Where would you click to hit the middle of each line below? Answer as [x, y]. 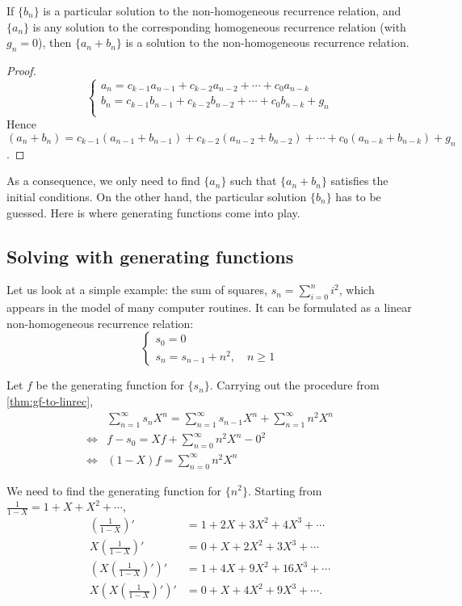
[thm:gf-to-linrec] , [50, 400]
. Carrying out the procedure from [294, 385]
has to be [358, 196]
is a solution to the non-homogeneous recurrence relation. [267, 42]
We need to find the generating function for [114, 490]
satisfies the [359, 181]
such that [254, 181]
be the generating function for [110, 385]
